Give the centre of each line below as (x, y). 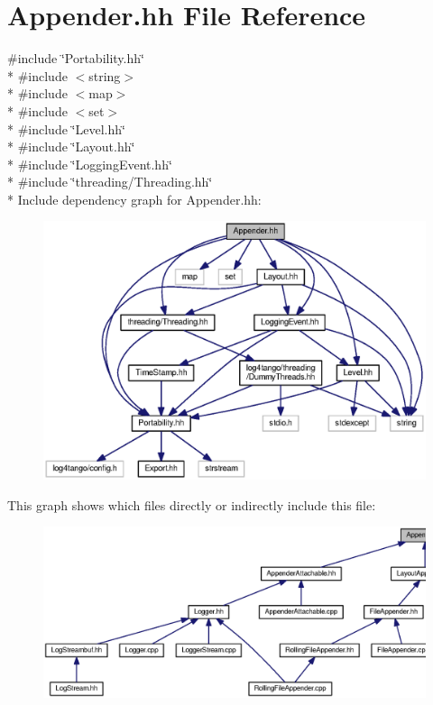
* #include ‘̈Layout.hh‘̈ (71, 146)
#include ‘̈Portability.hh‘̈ (76, 58)
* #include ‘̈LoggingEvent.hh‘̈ (90, 164)
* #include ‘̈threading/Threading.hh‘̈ (110, 182)
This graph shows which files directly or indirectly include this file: (192, 504)
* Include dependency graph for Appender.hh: (134, 199)
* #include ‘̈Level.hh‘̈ (66, 128)
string (105, 75)
